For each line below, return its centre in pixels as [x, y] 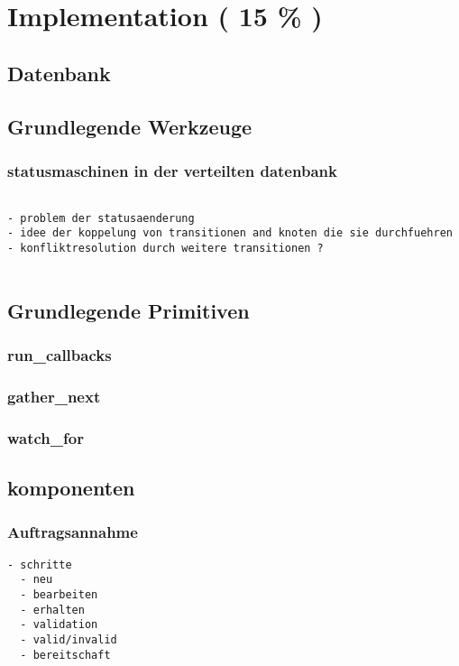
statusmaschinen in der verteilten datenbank [172, 170]
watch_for [46, 437]
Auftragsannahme [73, 532]
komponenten [71, 488]
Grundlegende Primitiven [129, 310]
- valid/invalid [69, 640]
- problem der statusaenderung [101, 218]
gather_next [54, 396]
